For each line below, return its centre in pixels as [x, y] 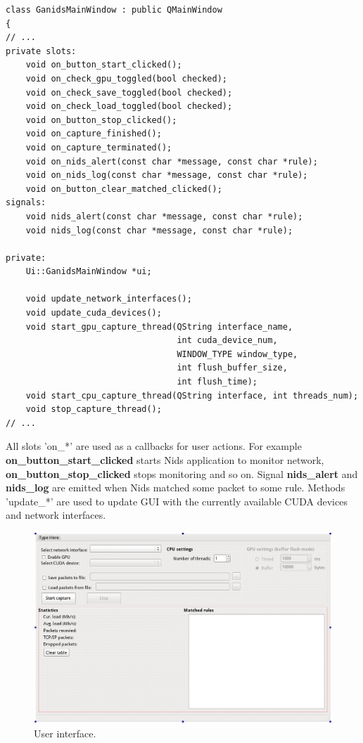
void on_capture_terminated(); [99, 147]
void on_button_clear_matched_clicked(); [124, 189]
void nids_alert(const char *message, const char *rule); [164, 216]
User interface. [65, 733]
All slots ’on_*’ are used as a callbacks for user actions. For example [154, 446]
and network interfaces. [56, 515]
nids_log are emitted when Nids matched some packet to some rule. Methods [176, 487]
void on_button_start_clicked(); [104, 65]
